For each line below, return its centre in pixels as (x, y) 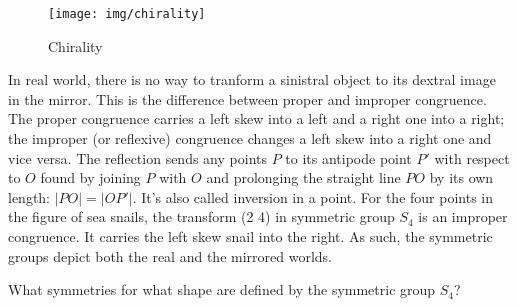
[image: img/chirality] (127, 14)
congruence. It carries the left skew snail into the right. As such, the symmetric (250, 236)
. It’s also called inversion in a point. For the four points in (313, 196)
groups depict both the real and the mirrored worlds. (170, 255)
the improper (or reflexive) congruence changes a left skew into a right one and (250, 138)
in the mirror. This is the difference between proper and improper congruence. (247, 98)
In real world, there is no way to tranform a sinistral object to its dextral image (252, 79)
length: (29, 196)
